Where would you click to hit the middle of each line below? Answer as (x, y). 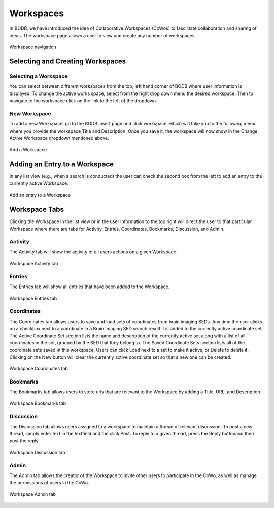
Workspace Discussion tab (37, 452)
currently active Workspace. (39, 183)
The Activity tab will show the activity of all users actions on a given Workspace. (93, 252)
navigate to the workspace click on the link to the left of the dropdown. (83, 101)
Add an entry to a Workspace (40, 195)
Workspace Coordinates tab (39, 369)
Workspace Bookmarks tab (38, 403)
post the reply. (25, 441)
